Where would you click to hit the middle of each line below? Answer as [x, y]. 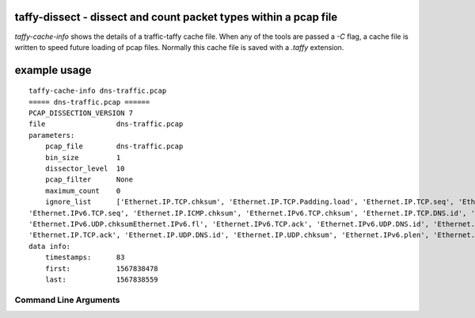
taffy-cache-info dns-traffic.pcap [98, 91]
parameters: [52, 135]
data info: [50, 246]
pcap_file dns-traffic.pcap [114, 146]
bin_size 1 [83, 157]
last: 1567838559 [101, 279]
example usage [53, 70]
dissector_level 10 [85, 169]
